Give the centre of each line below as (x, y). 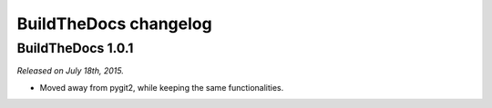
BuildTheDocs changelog (115, 24)
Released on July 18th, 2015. (71, 71)
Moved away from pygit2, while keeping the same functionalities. (162, 87)
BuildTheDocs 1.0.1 (75, 48)
